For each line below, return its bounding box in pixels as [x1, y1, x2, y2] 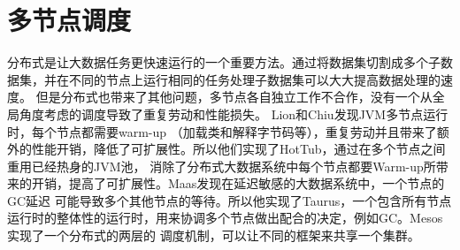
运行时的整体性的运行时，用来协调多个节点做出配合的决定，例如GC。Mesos [7, 208, 443, 227]
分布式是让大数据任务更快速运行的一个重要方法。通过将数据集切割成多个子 [7, 53, 441, 72]
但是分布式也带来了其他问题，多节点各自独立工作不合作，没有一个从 [35, 87, 433, 106]
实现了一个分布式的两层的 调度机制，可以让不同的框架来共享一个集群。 [7, 226, 420, 245]
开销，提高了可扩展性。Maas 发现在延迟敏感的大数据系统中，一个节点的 [31, 174, 445, 193]
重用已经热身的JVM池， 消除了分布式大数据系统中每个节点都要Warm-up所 [7, 156, 436, 175]
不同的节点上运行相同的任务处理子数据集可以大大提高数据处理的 [68, 70, 441, 88]
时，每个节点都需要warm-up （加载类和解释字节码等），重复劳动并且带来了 [7, 122, 437, 140]
